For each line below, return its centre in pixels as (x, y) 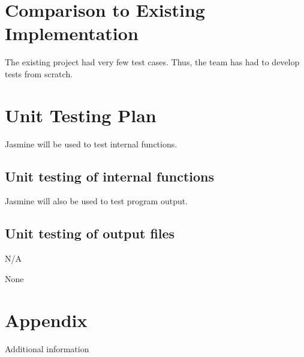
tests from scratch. (39, 73)
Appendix (46, 320)
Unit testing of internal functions (110, 176)
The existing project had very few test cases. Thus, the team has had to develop (152, 62)
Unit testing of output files (90, 233)
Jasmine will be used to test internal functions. (91, 143)
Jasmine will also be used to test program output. (97, 201)
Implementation (72, 33)
